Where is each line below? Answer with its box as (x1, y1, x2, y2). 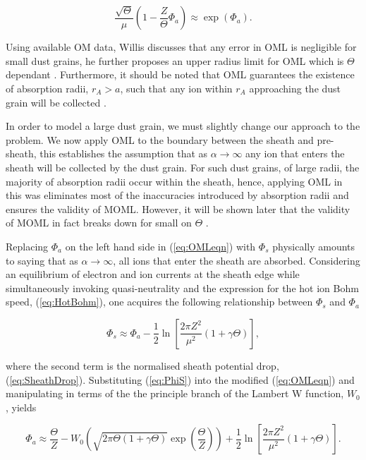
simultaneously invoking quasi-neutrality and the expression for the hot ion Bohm (6, 280, 359, 295)
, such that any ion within (120, 81, 233, 96)
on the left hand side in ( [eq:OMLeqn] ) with (65, 238, 256, 253)
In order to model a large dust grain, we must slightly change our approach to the (6, 119, 360, 133)
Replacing (6, 238, 49, 253)
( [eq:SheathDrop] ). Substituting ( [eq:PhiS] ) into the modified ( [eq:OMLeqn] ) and (6, 372, 355, 387)
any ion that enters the (245, 146, 345, 161)
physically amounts (272, 238, 355, 253)
